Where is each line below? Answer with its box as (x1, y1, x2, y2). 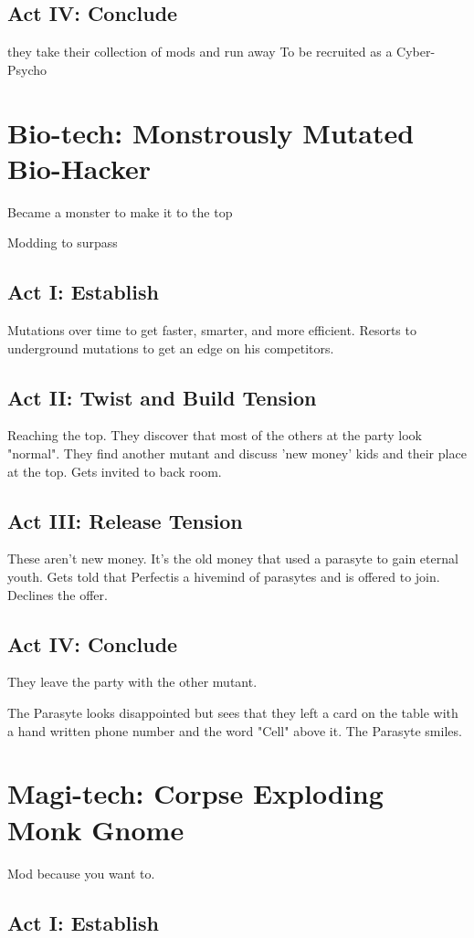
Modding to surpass (7, 233, 118, 252)
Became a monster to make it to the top (7, 202, 233, 221)
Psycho (7, 59, 47, 79)
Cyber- (396, 42, 436, 61)
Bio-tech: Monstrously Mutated (7, 113, 415, 151)
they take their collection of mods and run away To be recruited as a (7, 42, 393, 61)
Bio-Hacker (7, 149, 152, 186)
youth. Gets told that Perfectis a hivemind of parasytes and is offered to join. (7, 567, 440, 586)
